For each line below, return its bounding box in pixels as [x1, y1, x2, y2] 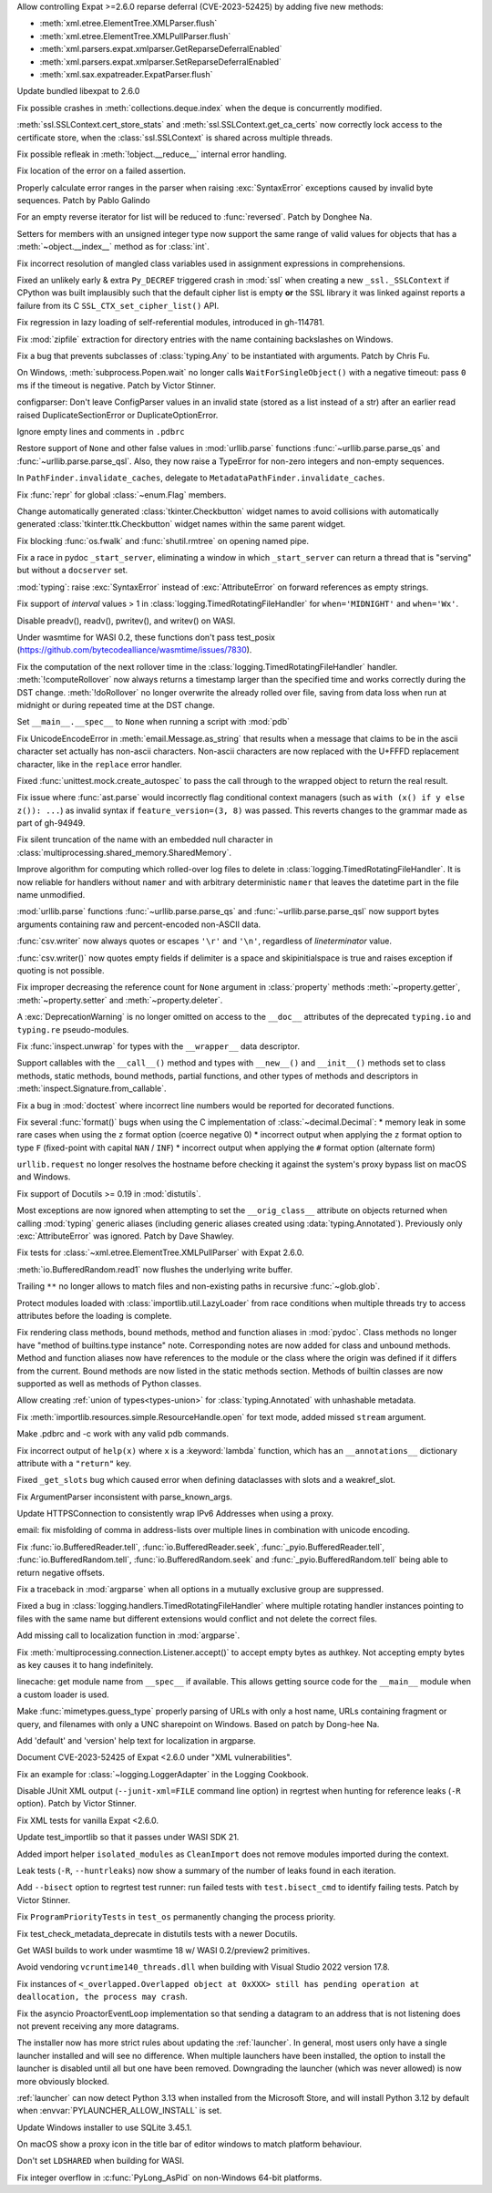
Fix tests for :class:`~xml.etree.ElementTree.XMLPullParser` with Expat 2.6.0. [16, 1247, 304, 1258]
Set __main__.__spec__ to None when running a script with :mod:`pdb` [16, 716, 291, 727]
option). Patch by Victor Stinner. [16, 1798, 137, 1809]
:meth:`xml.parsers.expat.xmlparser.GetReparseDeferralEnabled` [39, 44, 282, 55]
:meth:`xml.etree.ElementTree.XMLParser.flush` [39, 18, 218, 29]
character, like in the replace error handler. [16, 758, 182, 769]
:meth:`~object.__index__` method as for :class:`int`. [16, 242, 210, 252]
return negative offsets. [16, 1567, 105, 1578]
